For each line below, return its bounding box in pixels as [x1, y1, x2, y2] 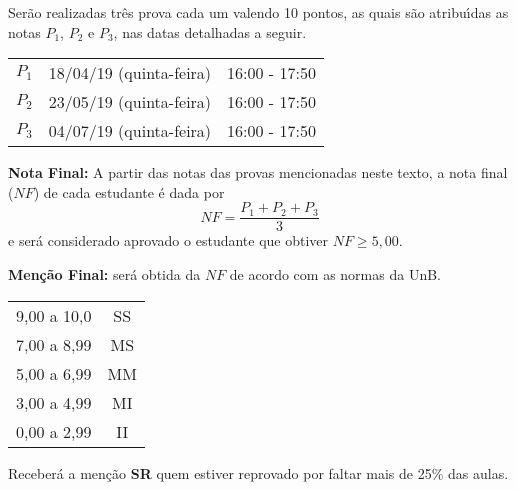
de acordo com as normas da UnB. [229, 264, 441, 285]
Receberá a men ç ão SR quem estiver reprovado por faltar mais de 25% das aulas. [8, 462, 509, 483]
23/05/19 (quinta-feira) [48, 90, 212, 114]
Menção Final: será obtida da [8, 264, 201, 285]
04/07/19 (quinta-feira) [48, 119, 212, 143]
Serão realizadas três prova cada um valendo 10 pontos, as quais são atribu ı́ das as [8, 2, 509, 22]
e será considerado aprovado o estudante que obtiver [8, 230, 329, 251]
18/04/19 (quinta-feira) [48, 61, 212, 85]
